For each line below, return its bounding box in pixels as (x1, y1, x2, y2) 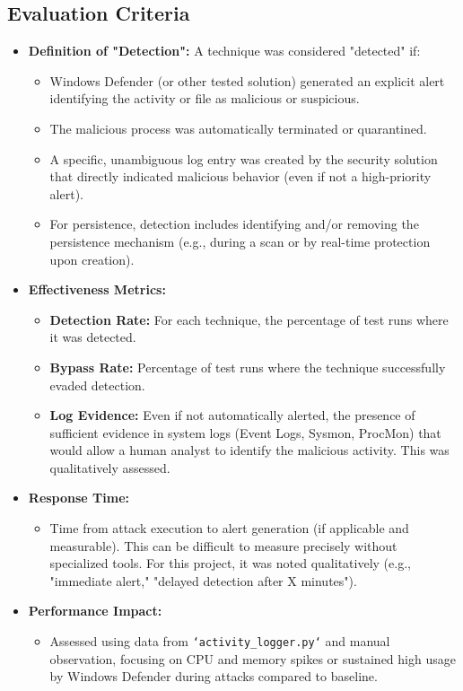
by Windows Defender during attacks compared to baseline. (49, 667, 378, 686)
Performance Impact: (28, 601, 162, 620)
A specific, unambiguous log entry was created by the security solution (49, 149, 438, 168)
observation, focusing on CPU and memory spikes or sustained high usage (49, 649, 456, 668)
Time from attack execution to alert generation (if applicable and (49, 519, 409, 538)
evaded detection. (49, 375, 145, 394)
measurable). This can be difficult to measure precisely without (49, 536, 397, 555)
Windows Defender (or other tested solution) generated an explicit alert (49, 71, 445, 90)
